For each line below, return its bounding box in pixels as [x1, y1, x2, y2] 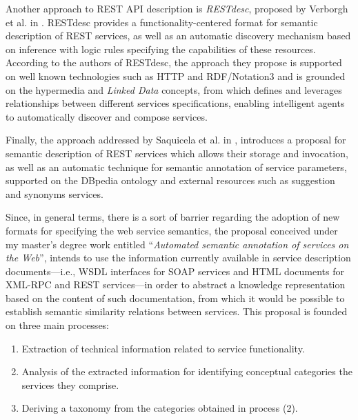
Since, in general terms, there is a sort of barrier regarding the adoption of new [6, 210, 340, 224]
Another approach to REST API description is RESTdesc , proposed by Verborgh [6, 1, 348, 15]
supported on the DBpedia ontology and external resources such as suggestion [6, 173, 335, 188]
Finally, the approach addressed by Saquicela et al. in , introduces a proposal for [6, 132, 346, 147]
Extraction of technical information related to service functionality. [21, 341, 305, 355]
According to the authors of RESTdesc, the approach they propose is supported [6, 55, 342, 70]
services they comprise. [21, 377, 119, 392]
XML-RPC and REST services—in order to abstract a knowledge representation [6, 277, 346, 292]
